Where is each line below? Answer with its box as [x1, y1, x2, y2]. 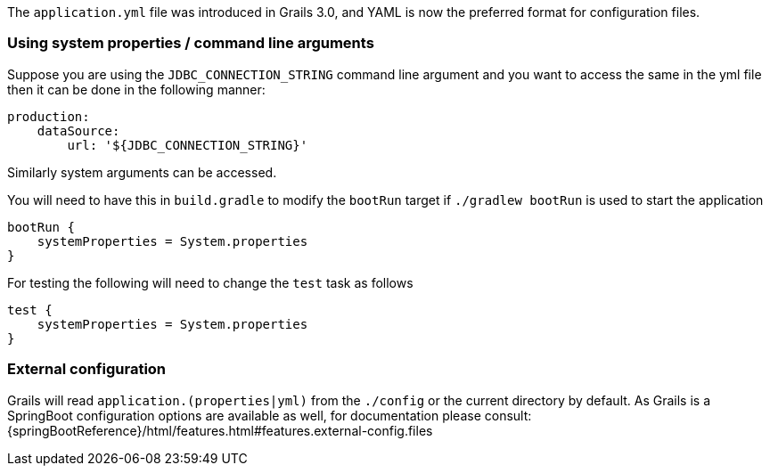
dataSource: [37, 123, 120, 138]
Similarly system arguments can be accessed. [7, 164, 277, 180]
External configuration [7, 360, 167, 379]
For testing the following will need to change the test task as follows [7, 274, 414, 290]
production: [7, 109, 90, 124]
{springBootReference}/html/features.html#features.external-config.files [7, 422, 433, 438]
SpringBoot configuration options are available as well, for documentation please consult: [7, 407, 532, 423]
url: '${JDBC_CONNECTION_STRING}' [67, 137, 308, 152]
